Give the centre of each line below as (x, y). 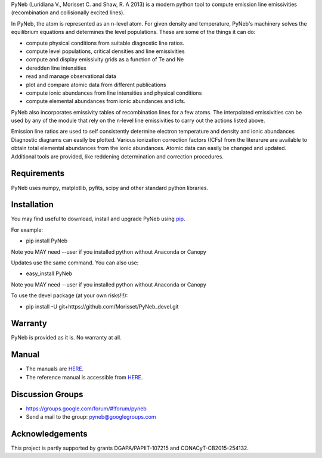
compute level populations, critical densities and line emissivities (105, 51)
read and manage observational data (71, 76)
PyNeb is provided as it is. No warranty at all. (66, 338)
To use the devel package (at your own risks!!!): (69, 295)
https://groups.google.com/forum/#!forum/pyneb (86, 409)
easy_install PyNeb (49, 273)
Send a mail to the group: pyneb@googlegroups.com (91, 417)
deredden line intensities (56, 68)
